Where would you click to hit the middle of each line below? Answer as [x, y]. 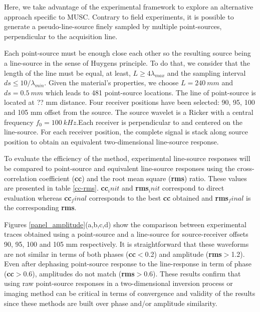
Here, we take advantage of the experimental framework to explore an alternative [129, 7]
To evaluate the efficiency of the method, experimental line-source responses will [127, 158]
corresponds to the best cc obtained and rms [159, 197]
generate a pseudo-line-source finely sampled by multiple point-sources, [113, 26]
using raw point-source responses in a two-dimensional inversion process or [118, 283]
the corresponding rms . [40, 207]
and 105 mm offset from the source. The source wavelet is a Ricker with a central [129, 112]
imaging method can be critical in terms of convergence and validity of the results [130, 293]
